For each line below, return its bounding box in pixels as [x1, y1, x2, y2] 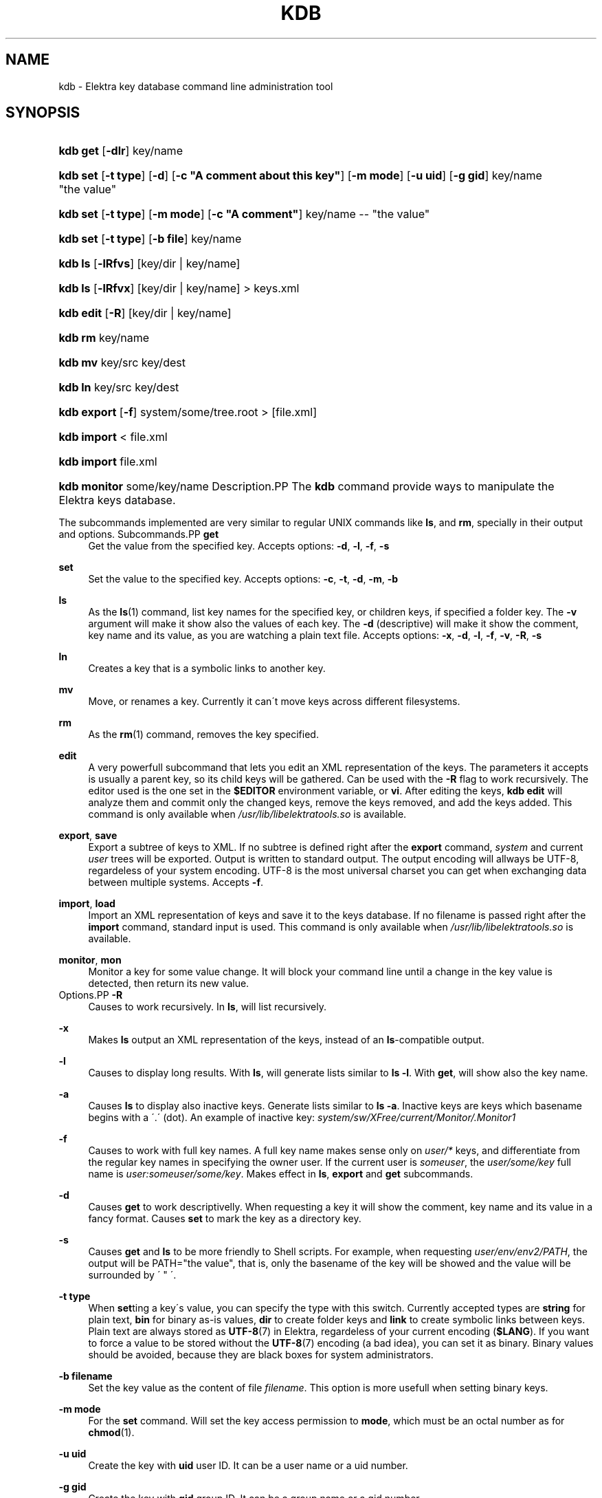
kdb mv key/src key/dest [58, 356, 186, 370]
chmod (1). [88, 1426, 135, 1439]
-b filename [58, 1370, 113, 1382]
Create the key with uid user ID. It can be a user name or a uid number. [88, 1459, 408, 1472]
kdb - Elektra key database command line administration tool [58, 80, 333, 92]
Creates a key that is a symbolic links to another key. [88, 662, 326, 675]
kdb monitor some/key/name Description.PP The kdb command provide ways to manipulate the [58, 479, 555, 494]
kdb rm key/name [58, 331, 150, 345]
